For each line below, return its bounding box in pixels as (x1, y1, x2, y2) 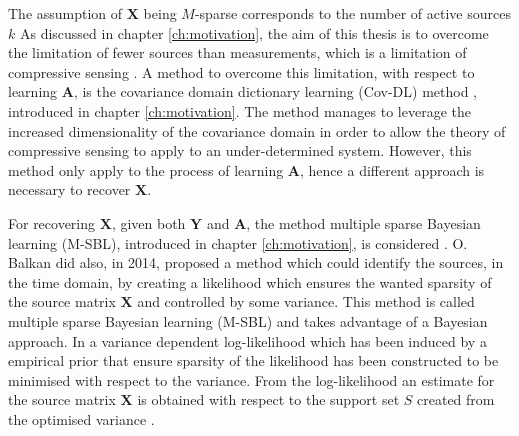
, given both (111, 212, 186, 233)
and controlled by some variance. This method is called (137, 291, 475, 312)
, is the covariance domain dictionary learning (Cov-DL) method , (73, 81, 477, 102)
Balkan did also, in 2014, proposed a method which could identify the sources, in (8, 252, 504, 273)
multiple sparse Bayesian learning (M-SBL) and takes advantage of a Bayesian (8, 310, 488, 331)
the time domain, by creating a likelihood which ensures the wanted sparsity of (8, 271, 492, 292)
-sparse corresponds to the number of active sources (194, 3, 511, 23)
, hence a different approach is (300, 159, 485, 180)
